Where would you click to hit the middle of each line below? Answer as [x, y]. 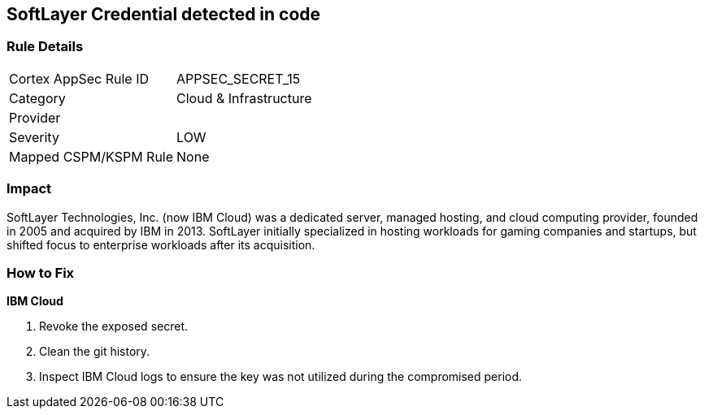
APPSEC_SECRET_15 [239, 78]
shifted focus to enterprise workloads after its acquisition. [161, 244]
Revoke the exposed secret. [113, 326]
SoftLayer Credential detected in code [164, 14]
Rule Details [45, 47]
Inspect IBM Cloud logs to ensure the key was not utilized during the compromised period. [281, 377]
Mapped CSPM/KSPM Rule [91, 156]
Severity [34, 137]
